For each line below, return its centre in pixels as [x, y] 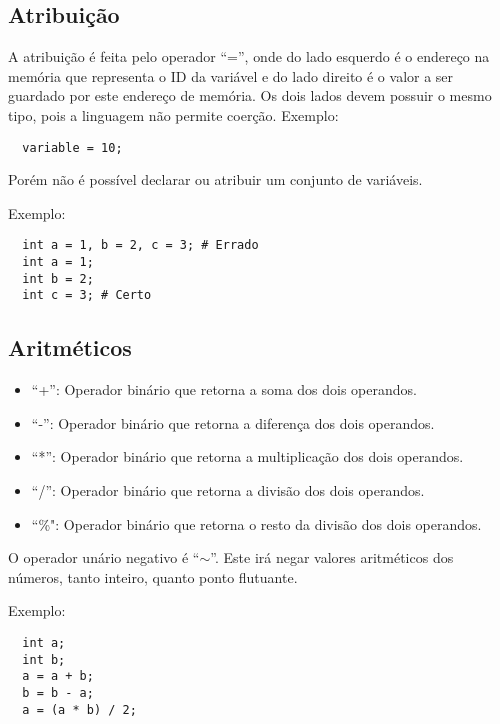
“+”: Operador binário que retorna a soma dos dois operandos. [224, 389]
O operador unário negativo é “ [104, 557]
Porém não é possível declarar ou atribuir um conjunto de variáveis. [215, 179]
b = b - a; [58, 692]
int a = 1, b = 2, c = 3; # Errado [140, 245]
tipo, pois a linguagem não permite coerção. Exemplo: [173, 114]
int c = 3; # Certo [87, 295]
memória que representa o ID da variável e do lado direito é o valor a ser [231, 75]
